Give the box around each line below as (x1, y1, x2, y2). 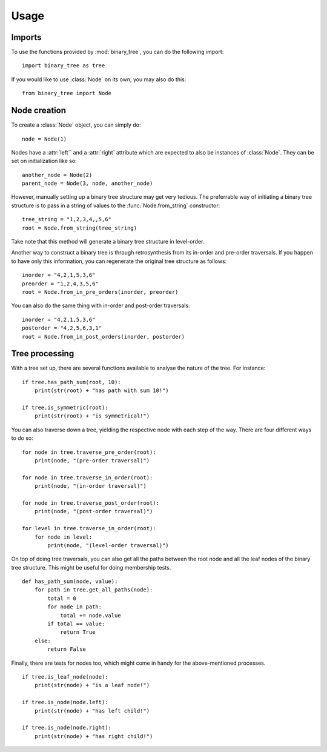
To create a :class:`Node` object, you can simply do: (11, 121, 141, 128)
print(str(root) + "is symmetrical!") (34, 413, 150, 419)
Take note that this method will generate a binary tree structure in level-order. (11, 238, 205, 245)
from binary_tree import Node (22, 90, 112, 97)
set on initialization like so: (11, 158, 77, 165)
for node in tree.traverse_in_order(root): (22, 474, 153, 481)
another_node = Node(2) (22, 171, 93, 178)
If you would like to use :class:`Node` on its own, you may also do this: (11, 76, 187, 83)
